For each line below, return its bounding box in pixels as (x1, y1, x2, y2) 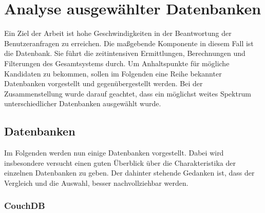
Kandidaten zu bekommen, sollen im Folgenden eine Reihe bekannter (4, 68, 222, 79)
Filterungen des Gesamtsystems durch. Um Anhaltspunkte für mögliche (4, 57, 230, 68)
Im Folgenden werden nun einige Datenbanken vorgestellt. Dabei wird (4, 147, 224, 158)
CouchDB (4, 199, 45, 212)
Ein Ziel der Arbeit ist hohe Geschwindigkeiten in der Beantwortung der (4, 28, 232, 38)
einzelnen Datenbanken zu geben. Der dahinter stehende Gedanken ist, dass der (4, 167, 255, 178)
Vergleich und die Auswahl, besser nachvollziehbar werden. (4, 177, 188, 188)
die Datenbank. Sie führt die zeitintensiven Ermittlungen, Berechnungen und (4, 48, 245, 59)
